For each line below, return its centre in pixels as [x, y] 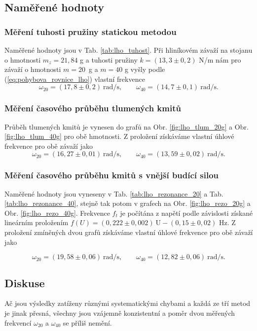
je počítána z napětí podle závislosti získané [186, 213]
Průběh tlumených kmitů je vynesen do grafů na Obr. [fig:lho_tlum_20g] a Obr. [127, 126]
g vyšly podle [145, 69]
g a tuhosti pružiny [109, 59]
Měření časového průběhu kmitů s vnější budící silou [112, 175]
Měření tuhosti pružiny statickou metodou [91, 31]
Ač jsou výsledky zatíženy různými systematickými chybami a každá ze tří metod [128, 303]
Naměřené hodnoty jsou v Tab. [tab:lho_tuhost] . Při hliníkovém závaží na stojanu [128, 50]
